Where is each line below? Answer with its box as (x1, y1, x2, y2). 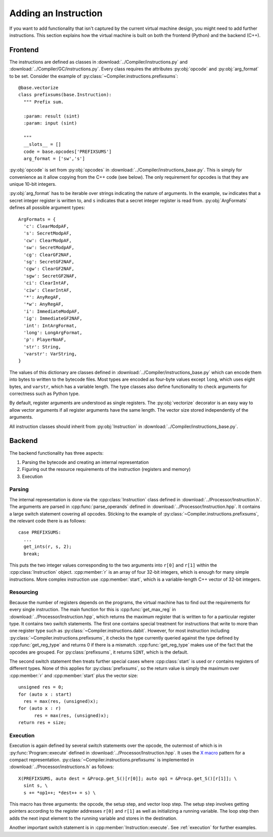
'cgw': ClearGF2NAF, (23, 266, 75, 272)
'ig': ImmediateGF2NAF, (23, 315, 83, 322)
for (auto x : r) (18, 705, 61, 711)
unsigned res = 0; (18, 684, 64, 690)
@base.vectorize (18, 85, 59, 91)
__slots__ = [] (23, 142, 61, 147)
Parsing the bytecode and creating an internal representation (22, 459, 149, 465)
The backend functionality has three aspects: (9, 450, 104, 456)
